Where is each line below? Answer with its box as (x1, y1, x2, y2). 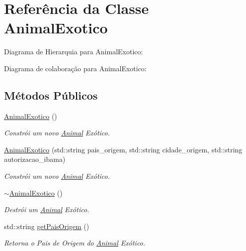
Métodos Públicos (4, 87, 98, 103)
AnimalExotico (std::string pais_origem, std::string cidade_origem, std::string (4, 144, 243, 154)
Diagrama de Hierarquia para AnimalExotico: (4, 46, 143, 57)
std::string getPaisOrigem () (4, 221, 89, 231)
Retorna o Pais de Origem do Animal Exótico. (4, 238, 146, 248)
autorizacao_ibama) (4, 154, 66, 164)
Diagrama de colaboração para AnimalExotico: (4, 63, 147, 73)
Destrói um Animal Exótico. (4, 204, 89, 215)
